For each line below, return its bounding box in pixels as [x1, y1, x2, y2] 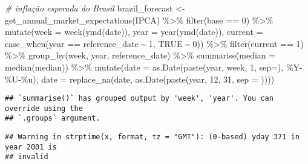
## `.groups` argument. [5, 114, 100, 123]
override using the [5, 104, 83, 113]
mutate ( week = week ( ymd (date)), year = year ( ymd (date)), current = [5, 25, 263, 38]
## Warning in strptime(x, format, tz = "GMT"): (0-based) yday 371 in [5, 133, 300, 142]
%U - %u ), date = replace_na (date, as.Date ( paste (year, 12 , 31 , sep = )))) [5, 72, 275, 85]
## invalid [5, 153, 48, 162]
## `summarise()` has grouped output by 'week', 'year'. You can [5, 94, 274, 103]
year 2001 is [5, 142, 57, 151]
